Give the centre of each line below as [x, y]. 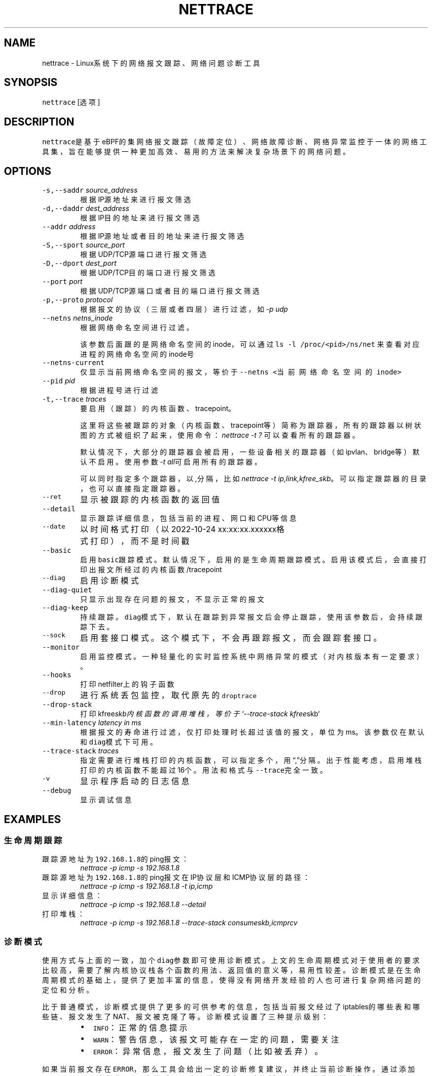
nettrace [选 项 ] [71, 102]
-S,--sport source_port [83, 245]
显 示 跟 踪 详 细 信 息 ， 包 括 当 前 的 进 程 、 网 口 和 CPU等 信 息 [188, 518]
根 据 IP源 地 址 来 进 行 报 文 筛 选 [135, 200]
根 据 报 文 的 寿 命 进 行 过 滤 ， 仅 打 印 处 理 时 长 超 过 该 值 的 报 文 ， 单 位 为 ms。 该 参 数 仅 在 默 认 [252, 732]
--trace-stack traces [80, 751]
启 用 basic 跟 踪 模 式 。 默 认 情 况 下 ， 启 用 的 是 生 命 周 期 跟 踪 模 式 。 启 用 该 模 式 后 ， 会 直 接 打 [253, 560]
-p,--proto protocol [77, 300]
